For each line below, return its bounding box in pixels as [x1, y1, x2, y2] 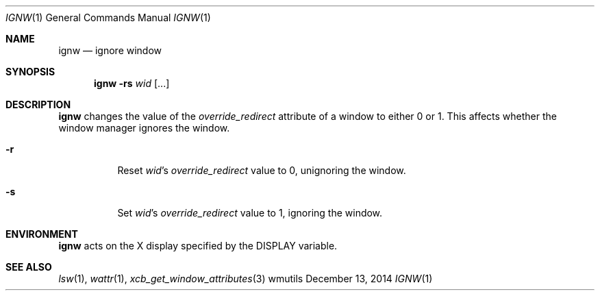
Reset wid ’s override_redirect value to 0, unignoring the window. [117, 164, 406, 176]
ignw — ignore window [58, 45, 162, 56]
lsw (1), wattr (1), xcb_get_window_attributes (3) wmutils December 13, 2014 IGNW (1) [58, 273, 433, 284]
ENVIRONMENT [5, 228, 78, 240]
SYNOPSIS [5, 66, 55, 77]
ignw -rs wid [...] [94, 77, 170, 89]
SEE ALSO [5, 261, 52, 273]
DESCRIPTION [5, 99, 71, 110]
